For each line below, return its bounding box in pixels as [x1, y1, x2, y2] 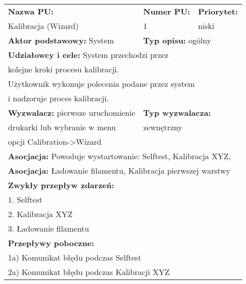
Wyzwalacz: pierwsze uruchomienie [8, 107, 135, 118]
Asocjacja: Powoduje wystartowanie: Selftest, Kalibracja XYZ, [8, 150, 231, 162]
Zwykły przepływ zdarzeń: [8, 179, 114, 191]
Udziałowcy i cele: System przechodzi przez [8, 49, 169, 60]
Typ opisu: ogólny [143, 34, 212, 46]
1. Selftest [8, 194, 42, 205]
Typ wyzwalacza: [143, 107, 211, 118]
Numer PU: [143, 5, 190, 17]
